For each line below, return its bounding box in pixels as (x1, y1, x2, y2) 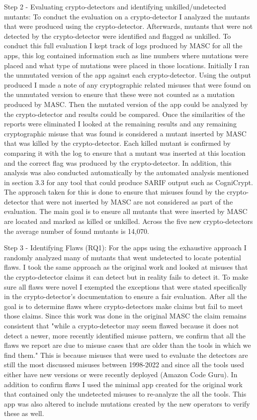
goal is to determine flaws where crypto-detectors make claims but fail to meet (4, 301, 243, 311)
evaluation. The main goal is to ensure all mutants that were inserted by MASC (4, 206, 248, 216)
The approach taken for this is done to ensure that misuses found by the (4, 187, 225, 197)
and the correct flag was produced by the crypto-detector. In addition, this (4, 157, 232, 168)
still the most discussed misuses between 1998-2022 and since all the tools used (4, 359, 244, 370)
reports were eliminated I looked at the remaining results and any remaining (4, 118, 237, 129)
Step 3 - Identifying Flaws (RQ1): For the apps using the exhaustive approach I (4, 242, 247, 253)
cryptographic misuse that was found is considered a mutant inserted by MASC (4, 128, 247, 138)
